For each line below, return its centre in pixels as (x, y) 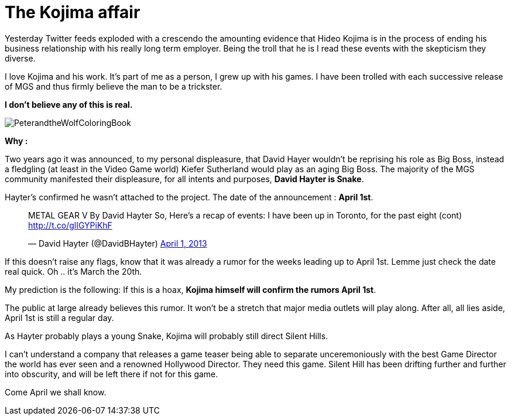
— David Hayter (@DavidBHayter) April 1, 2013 (118, 243)
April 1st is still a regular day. (59, 317)
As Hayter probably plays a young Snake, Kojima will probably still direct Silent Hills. (167, 336)
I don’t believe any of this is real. (69, 104)
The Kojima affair (73, 12)
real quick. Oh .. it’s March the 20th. (73, 271)
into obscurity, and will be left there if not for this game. (112, 374)
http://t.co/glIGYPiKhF (70, 225)
